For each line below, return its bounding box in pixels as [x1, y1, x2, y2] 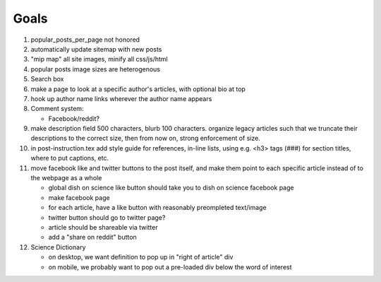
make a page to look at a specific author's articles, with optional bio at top [30, 85, 246, 93]
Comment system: [30, 105, 84, 113]
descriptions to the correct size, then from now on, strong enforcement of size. [30, 134, 260, 143]
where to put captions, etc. [30, 154, 109, 163]
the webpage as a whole [30, 174, 102, 182]
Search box [30, 75, 64, 83]
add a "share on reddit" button [48, 233, 137, 242]
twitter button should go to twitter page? [48, 213, 166, 222]
